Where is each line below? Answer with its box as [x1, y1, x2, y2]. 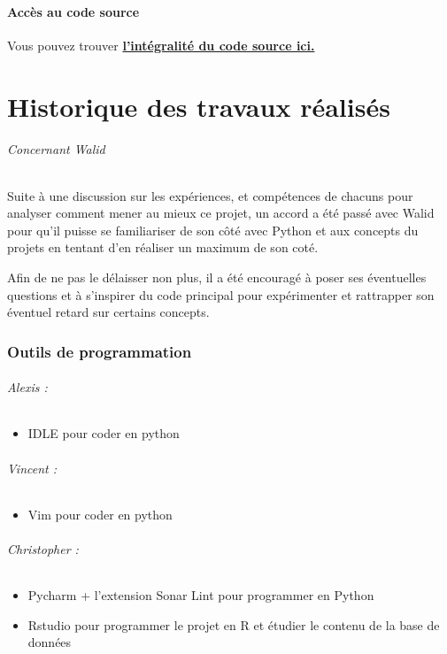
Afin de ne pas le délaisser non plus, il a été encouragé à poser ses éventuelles [7, 267, 427, 286]
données [27, 633, 72, 651]
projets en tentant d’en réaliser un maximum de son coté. [7, 238, 319, 257]
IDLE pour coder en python [27, 424, 180, 442]
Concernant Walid [7, 140, 105, 158]
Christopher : [7, 539, 79, 558]
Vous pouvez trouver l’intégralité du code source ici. [7, 35, 315, 54]
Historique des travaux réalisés [7, 88, 390, 124]
